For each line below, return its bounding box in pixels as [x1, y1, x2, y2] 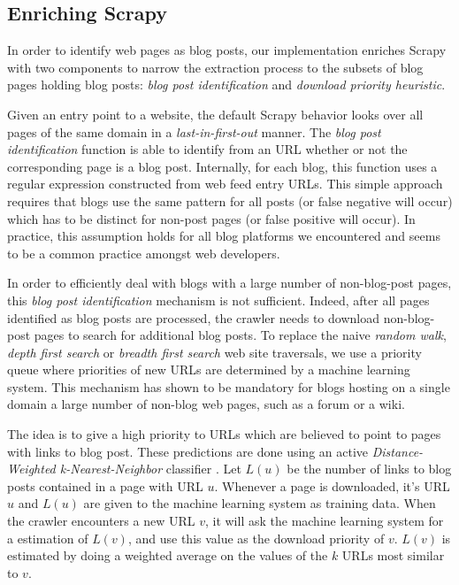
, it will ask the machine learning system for [204, 512, 444, 530]
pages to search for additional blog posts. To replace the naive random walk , [34, 326, 447, 344]
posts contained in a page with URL [7, 476, 203, 495]
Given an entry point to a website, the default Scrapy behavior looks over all [7, 104, 424, 123]
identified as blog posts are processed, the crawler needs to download [7, 308, 379, 327]
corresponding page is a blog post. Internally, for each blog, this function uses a [7, 157, 438, 175]
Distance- [371, 442, 424, 460]
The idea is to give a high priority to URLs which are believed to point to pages [7, 425, 441, 443]
